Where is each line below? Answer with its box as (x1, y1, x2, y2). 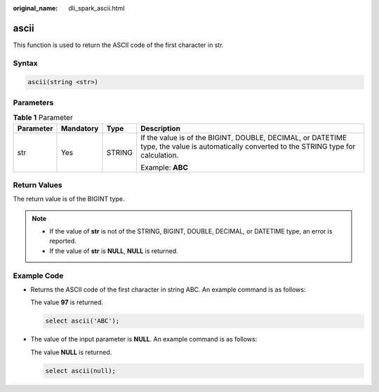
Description (140, 123, 181, 133)
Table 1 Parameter (13, 113, 73, 123)
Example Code (13, 271, 64, 281)
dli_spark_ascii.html (68, 4, 125, 12)
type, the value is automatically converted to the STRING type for (140, 141, 356, 151)
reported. (49, 237, 77, 245)
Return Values (13, 180, 62, 189)
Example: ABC (140, 162, 189, 172)
